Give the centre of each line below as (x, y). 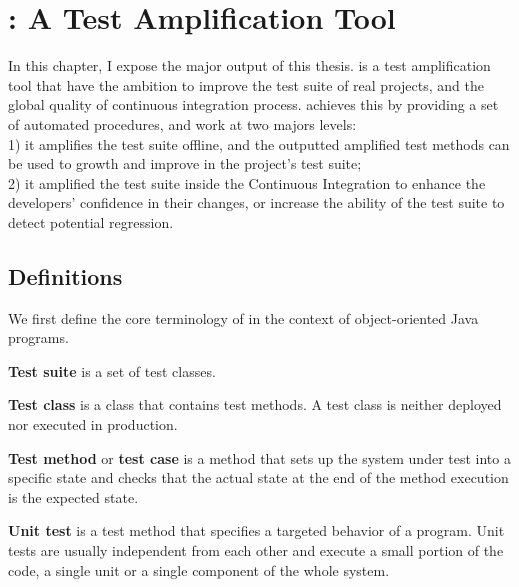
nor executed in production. (93, 424)
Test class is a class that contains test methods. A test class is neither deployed (255, 404)
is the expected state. (73, 496)
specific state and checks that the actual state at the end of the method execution (258, 477)
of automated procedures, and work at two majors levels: (182, 123)
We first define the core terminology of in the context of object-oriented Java (243, 317)
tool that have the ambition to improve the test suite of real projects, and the (246, 84)
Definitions (65, 275)
